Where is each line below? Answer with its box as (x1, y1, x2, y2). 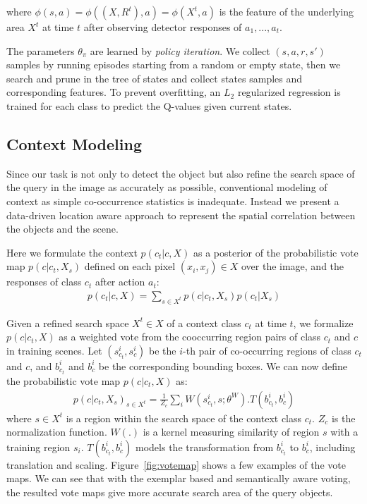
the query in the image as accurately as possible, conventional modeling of (6, 180, 327, 195)
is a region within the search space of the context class (66, 410, 302, 425)
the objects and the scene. (6, 221, 119, 236)
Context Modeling (6, 133, 142, 154)
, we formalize (293, 315, 354, 330)
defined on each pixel (84, 259, 176, 273)
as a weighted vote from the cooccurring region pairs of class (59, 329, 321, 344)
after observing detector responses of (83, 20, 242, 34)
